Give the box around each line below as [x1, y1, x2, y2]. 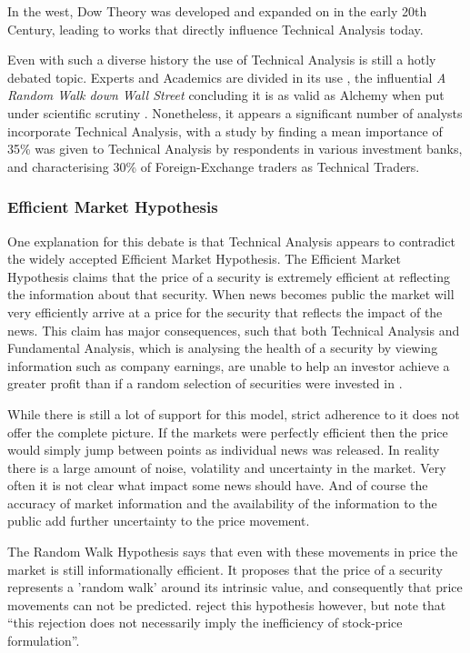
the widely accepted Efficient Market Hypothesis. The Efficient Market [7, 249, 402, 268]
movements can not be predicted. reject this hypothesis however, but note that [7, 595, 446, 614]
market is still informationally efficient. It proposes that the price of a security [7, 559, 443, 578]
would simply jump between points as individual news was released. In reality [7, 440, 440, 459]
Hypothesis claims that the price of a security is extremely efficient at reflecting [7, 266, 450, 286]
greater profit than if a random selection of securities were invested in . [7, 374, 403, 393]
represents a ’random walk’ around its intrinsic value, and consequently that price [7, 578, 463, 597]
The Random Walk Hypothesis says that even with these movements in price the [7, 542, 458, 561]
